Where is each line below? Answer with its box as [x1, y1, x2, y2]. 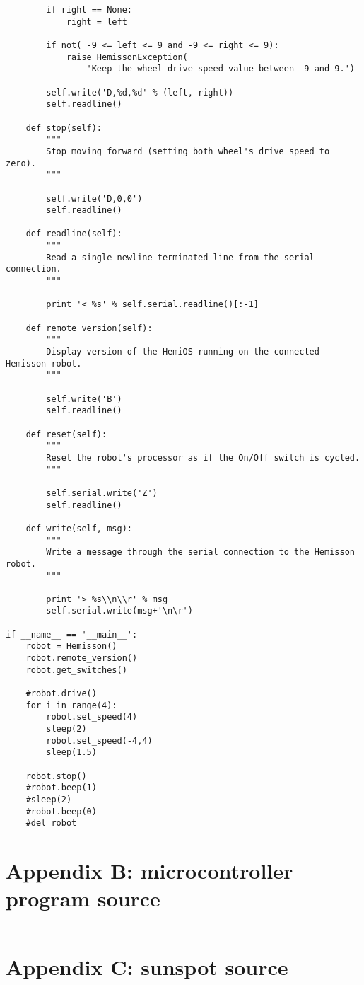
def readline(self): [25, 229, 122, 239]
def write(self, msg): [25, 523, 132, 534]
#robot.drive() [25, 689, 97, 699]
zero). [6, 158, 36, 168]
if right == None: [46, 5, 132, 15]
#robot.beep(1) [25, 783, 97, 793]
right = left [66, 16, 127, 27]
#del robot [25, 818, 77, 829]
